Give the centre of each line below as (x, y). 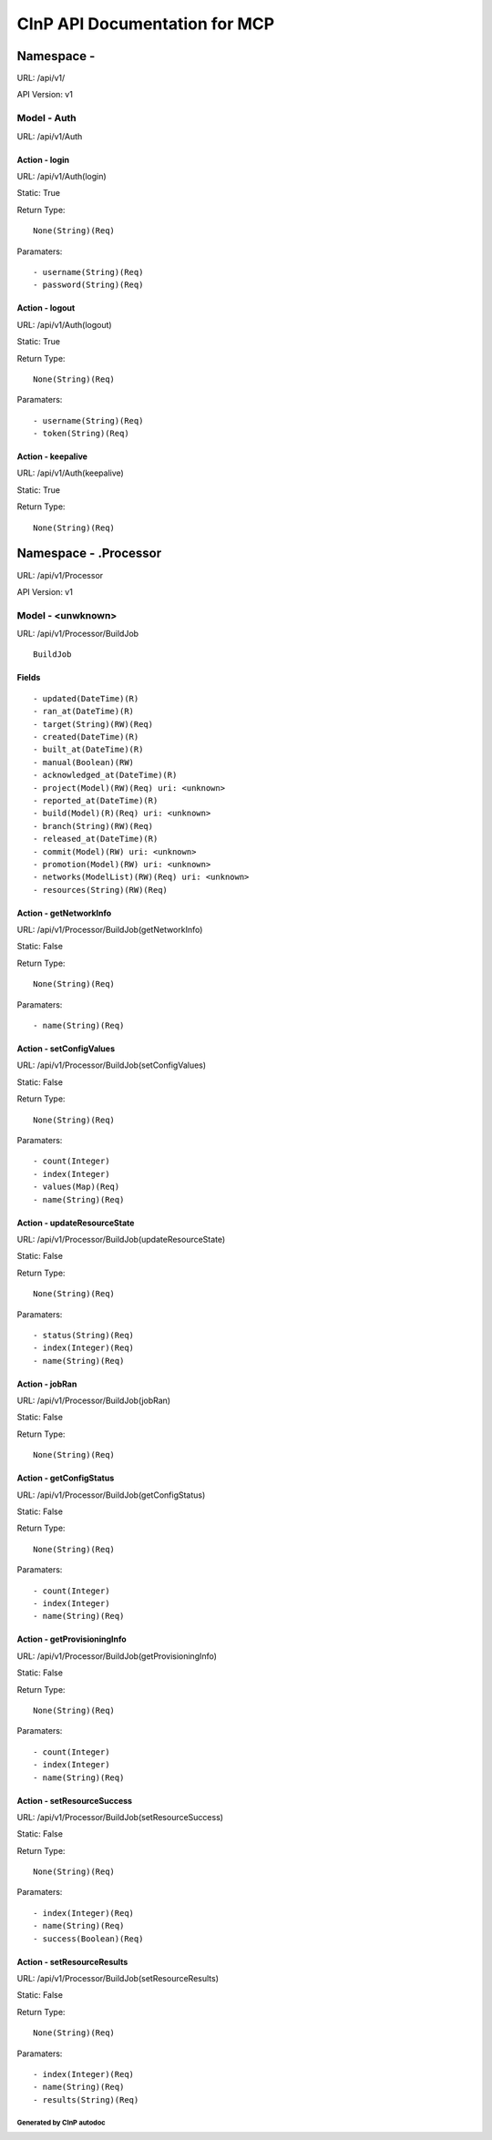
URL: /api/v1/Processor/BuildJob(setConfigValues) (112, 1065)
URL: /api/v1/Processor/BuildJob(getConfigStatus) (111, 1495)
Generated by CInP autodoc (61, 2123)
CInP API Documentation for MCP (146, 24)
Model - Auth (46, 118)
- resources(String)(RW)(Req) (101, 890)
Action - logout (46, 308)
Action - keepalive (52, 456)
